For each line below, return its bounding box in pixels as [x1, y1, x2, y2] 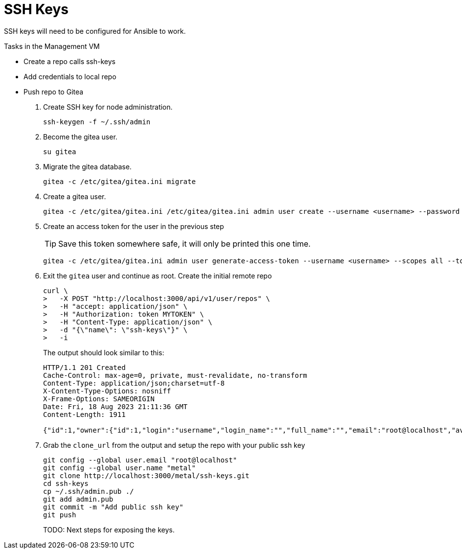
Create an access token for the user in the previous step [43, 222, 224, 230]
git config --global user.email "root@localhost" [43, 456, 237, 464]
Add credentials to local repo [23, 72, 116, 81]
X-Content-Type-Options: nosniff [43, 387, 171, 395]
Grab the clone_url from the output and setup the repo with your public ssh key [43, 440, 305, 449]
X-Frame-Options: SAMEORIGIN [43, 394, 155, 403]
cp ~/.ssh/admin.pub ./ [43, 487, 134, 495]
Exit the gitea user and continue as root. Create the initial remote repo [43, 271, 272, 280]
